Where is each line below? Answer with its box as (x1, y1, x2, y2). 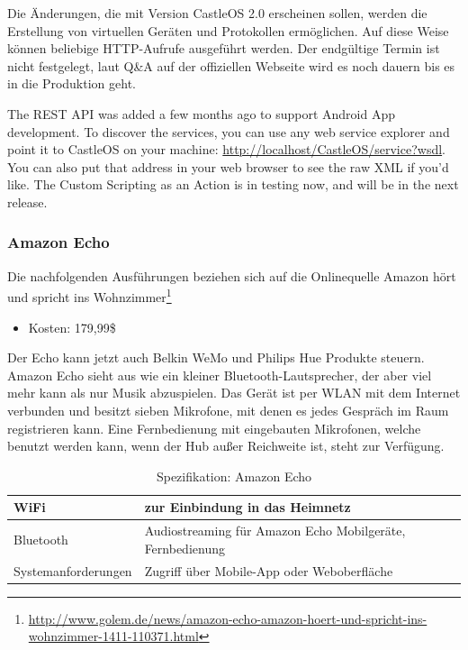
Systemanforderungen (13, 561, 132, 580)
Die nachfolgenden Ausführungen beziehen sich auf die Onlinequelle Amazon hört (7, 266, 456, 285)
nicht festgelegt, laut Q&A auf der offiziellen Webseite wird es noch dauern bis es (7, 56, 455, 75)
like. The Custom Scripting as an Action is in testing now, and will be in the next (7, 175, 459, 194)
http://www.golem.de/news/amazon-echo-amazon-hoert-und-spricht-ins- (28, 609, 427, 627)
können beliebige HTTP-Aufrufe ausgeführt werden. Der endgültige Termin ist (7, 39, 440, 58)
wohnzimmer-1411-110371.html (28, 627, 199, 645)
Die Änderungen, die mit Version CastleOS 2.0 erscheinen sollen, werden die (7, 4, 427, 22)
